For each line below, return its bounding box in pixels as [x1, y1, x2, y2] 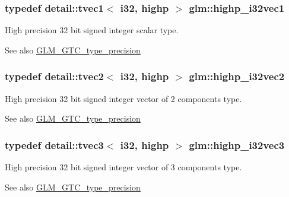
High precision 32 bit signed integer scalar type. [5, 24, 179, 36]
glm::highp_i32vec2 [189, 69, 285, 84]
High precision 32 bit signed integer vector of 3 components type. [5, 161, 242, 173]
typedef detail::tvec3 [5, 137, 104, 152]
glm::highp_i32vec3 [189, 137, 285, 152]
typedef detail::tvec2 [5, 69, 104, 84]
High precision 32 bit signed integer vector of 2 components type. [5, 92, 242, 104]
